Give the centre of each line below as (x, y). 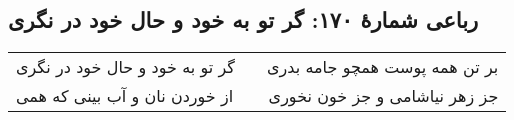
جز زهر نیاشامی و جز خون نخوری (383, 96)
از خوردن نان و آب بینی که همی (125, 96)
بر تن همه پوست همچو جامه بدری (383, 67)
